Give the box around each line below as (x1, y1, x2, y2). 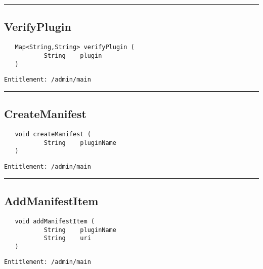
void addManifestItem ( (15, 217, 95, 225)
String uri (43, 235, 91, 242)
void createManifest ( (15, 131, 91, 138)
